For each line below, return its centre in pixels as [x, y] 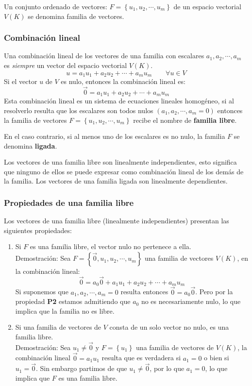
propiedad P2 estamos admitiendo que [73, 301]
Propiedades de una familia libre [69, 202]
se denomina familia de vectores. [76, 16]
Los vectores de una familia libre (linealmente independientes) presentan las [117, 221]
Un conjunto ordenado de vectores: [56, 6]
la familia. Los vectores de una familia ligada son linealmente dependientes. [116, 181]
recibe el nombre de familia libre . [185, 120]
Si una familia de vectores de [58, 327]
